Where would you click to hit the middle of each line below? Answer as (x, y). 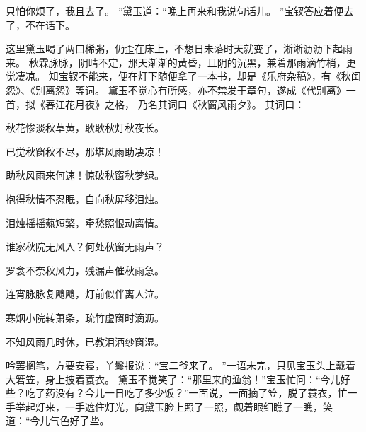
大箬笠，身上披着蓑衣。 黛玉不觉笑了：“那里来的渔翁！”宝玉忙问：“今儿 (173, 379)
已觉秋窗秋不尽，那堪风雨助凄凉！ (85, 151)
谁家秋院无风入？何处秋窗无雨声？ (85, 246)
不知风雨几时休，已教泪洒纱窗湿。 (85, 341)
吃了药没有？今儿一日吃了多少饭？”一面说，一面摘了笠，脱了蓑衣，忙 (186, 393)
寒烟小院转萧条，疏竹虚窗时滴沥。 (85, 317)
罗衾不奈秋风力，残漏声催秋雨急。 (85, 270)
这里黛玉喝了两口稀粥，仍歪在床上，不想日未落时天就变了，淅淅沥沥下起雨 (179, 48)
